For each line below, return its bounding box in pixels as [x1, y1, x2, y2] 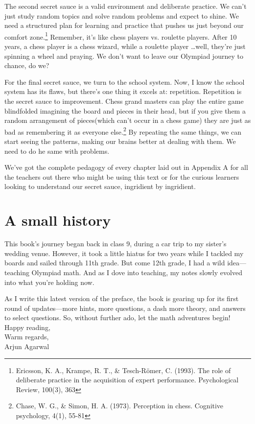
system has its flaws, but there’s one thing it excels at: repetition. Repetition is [4, 86, 242, 96]
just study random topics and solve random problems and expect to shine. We [4, 10, 239, 21]
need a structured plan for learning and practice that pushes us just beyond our [4, 20, 244, 30]
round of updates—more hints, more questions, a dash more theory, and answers [4, 303, 246, 313]
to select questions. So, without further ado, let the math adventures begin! [4, 312, 231, 323]
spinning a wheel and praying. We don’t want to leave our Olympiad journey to [4, 50, 243, 61]
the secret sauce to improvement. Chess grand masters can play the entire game [4, 96, 244, 106]
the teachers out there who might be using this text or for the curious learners [4, 171, 239, 182]
